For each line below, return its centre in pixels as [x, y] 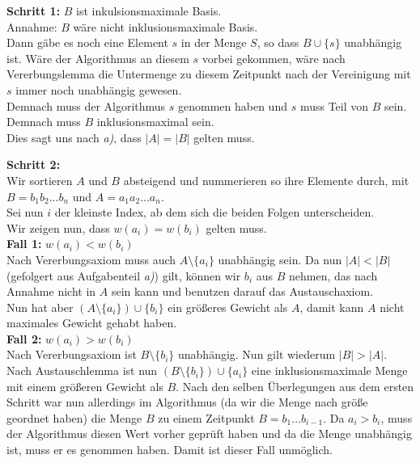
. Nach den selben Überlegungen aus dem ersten [295, 386]
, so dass [278, 42]
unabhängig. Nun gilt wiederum [257, 354]
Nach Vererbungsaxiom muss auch [91, 259]
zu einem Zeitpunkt [206, 417]
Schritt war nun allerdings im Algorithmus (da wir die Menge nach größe [187, 402]
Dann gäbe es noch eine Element [87, 42]
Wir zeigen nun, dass [58, 227]
